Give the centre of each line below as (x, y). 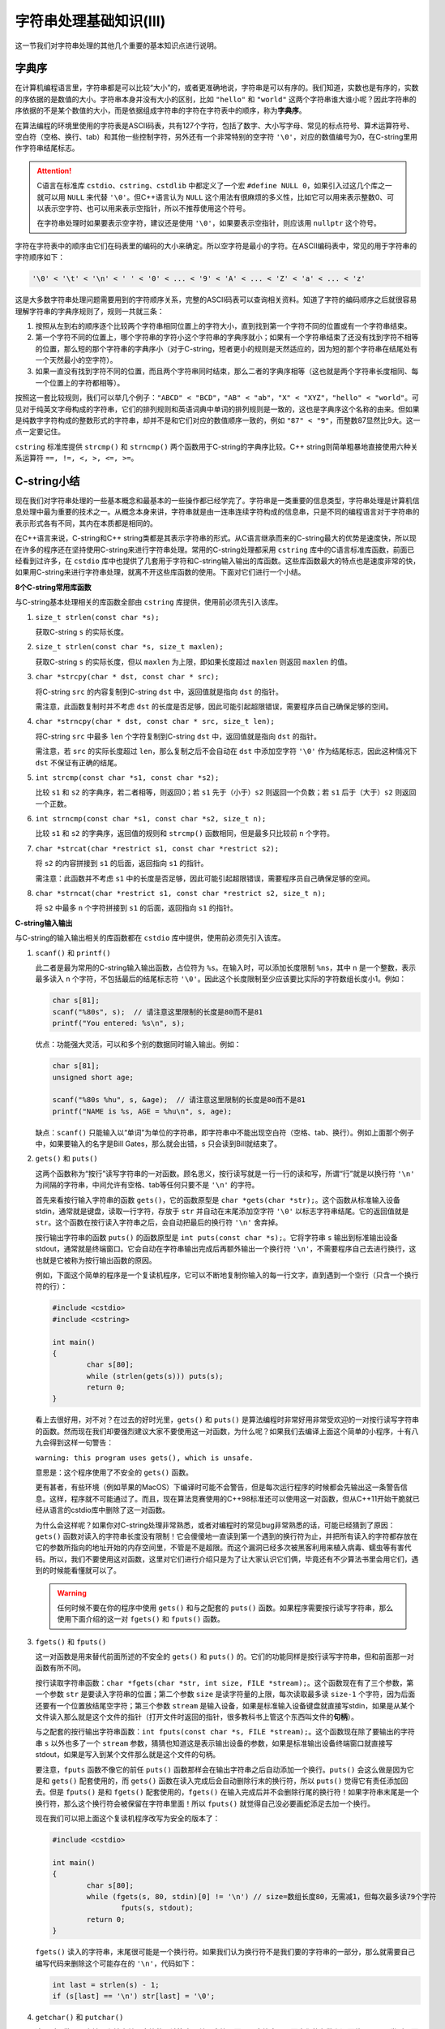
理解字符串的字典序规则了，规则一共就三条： (90, 311)
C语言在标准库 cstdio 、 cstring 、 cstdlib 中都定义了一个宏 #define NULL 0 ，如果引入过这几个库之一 (214, 186)
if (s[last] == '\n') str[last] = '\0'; (133, 1996)
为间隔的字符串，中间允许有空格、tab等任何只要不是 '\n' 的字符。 (147, 1185)
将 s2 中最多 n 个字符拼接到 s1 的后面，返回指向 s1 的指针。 (137, 908)
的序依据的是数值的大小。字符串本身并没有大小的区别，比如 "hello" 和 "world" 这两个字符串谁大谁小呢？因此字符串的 (216, 99)
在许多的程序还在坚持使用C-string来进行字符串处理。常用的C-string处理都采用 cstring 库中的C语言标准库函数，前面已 (215, 549)
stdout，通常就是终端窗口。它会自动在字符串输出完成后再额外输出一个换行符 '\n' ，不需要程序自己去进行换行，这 (226, 1249)
